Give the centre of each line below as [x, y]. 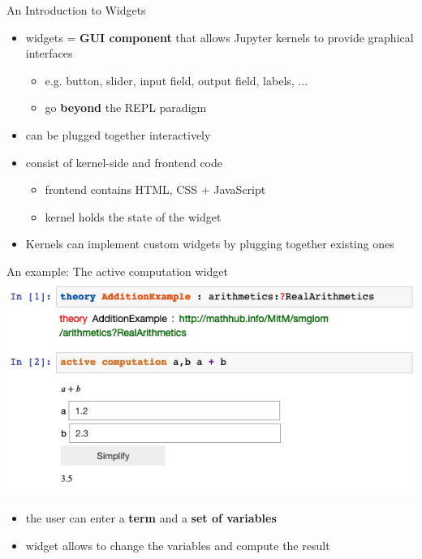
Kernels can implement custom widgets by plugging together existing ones [210, 244]
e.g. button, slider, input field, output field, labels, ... [177, 80]
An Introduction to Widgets [76, 10]
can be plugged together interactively [118, 134]
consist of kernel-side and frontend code [124, 162]
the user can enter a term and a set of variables [151, 518]
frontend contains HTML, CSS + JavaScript [155, 189]
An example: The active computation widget [117, 271]
